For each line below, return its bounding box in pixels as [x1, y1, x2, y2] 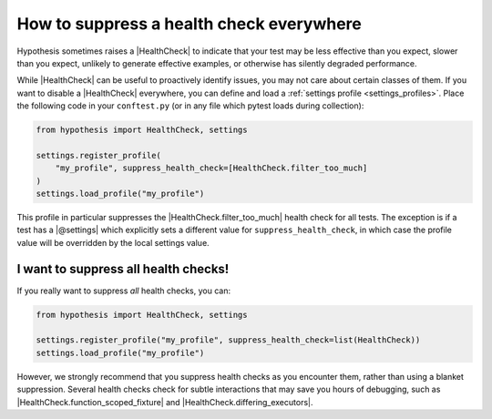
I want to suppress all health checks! [16, 261, 230, 277]
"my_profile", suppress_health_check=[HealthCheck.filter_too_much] [55, 163, 368, 173]
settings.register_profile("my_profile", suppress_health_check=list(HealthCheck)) [36, 335, 421, 345]
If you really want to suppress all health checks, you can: [16, 285, 231, 296]
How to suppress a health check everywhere [16, 14, 362, 34]
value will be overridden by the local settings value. [16, 237, 210, 248]
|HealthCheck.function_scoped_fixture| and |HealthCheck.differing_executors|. [16, 396, 313, 407]
